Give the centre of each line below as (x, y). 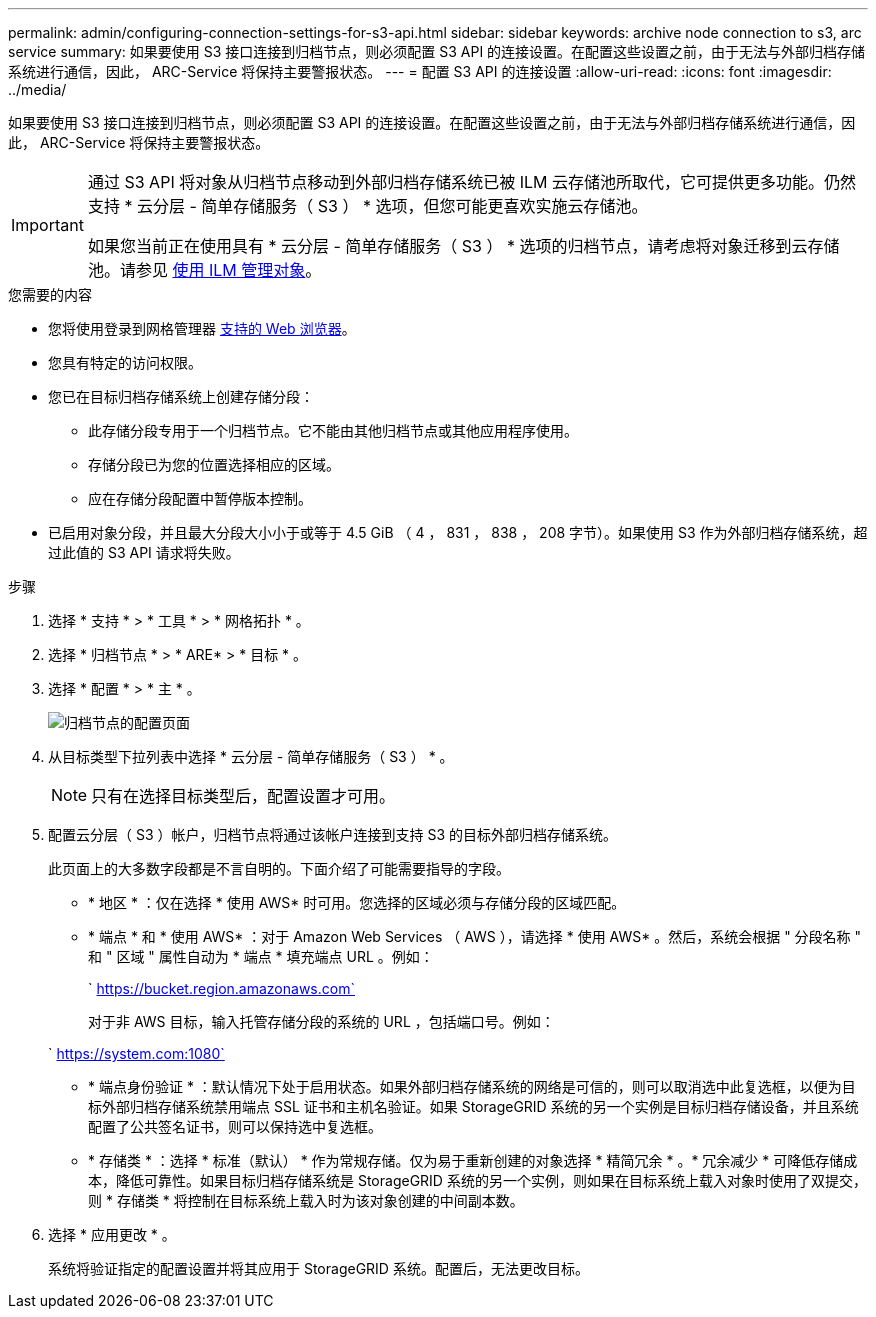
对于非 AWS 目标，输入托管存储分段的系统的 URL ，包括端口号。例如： (321, 1021)
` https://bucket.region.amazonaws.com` (221, 988)
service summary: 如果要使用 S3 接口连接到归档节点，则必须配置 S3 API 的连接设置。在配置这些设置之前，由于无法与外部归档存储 (437, 51)
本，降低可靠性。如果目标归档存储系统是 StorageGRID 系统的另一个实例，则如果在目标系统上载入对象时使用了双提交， (477, 1180)
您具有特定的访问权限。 (125, 362)
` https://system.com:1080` (136, 1053)
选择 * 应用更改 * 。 (112, 1234)
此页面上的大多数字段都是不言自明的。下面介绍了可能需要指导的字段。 (279, 868)
